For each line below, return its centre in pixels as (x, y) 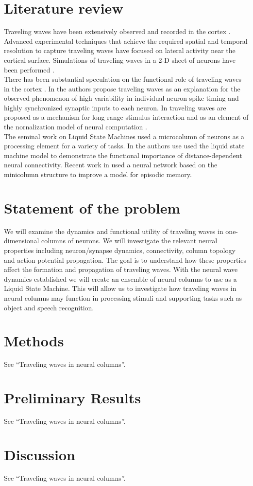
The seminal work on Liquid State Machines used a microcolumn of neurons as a (124, 136)
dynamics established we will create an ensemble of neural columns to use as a (120, 279)
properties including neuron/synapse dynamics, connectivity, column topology (120, 250)
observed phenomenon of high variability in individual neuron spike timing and (121, 98)
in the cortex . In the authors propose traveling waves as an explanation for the (122, 88)
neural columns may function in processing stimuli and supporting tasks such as (123, 297)
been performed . (29, 69)
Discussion (40, 454)
